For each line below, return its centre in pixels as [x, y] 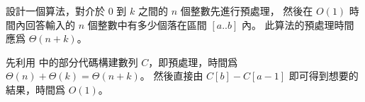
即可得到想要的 [324, 76]
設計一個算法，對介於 [55, 11]
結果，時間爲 [35, 89]
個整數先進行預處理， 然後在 [247, 11]
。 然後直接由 [172, 76]
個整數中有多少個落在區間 [147, 24]
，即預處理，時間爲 [193, 62]
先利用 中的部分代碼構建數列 [72, 62]
